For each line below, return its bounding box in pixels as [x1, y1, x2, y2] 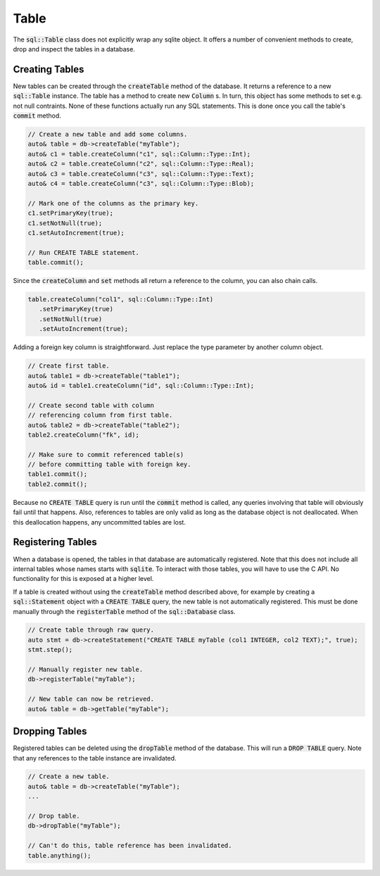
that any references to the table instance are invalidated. [13, 753, 177, 762]
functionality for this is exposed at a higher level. [13, 575, 154, 583]
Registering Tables [13, 536, 98, 549]
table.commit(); [27, 258, 84, 267]
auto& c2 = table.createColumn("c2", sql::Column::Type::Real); [27, 160, 255, 168]
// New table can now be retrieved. [27, 695, 155, 703]
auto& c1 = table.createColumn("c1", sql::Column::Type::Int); [27, 150, 251, 158]
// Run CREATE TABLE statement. [27, 249, 140, 256]
